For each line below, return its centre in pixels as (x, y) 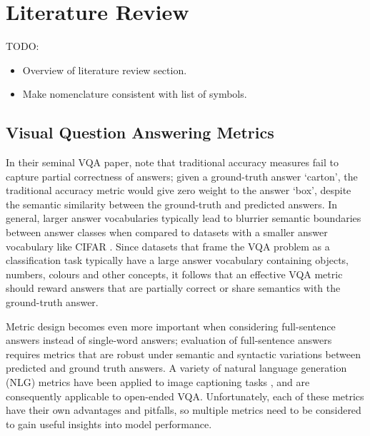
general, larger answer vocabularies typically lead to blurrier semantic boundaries (184, 218)
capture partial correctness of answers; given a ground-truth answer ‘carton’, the (182, 176)
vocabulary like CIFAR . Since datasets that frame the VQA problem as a (168, 246)
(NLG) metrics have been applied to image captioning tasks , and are (158, 382)
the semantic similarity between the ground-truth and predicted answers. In (172, 204)
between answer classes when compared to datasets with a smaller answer (167, 232)
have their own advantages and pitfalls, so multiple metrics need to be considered (184, 410)
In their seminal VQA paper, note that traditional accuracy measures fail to (172, 162)
